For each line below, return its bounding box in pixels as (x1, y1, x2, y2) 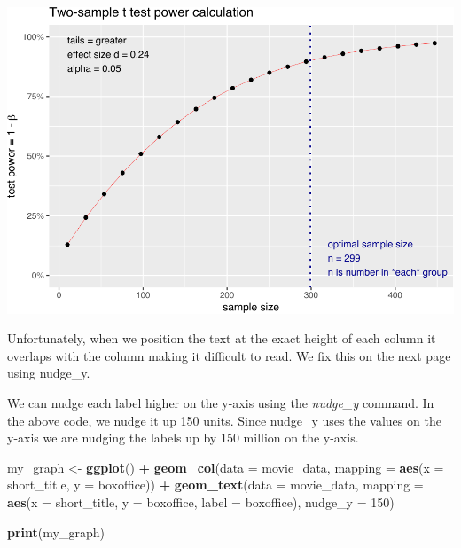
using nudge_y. (7, 364, 90, 382)
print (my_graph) (7, 522, 105, 541)
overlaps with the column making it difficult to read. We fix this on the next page (7, 346, 451, 364)
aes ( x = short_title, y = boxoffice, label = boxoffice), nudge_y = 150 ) (7, 493, 395, 512)
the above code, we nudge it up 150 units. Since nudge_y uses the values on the (7, 411, 441, 429)
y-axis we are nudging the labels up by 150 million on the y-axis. (7, 428, 359, 447)
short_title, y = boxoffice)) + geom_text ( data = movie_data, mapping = (7, 475, 424, 494)
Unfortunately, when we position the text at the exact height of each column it (7, 329, 436, 348)
